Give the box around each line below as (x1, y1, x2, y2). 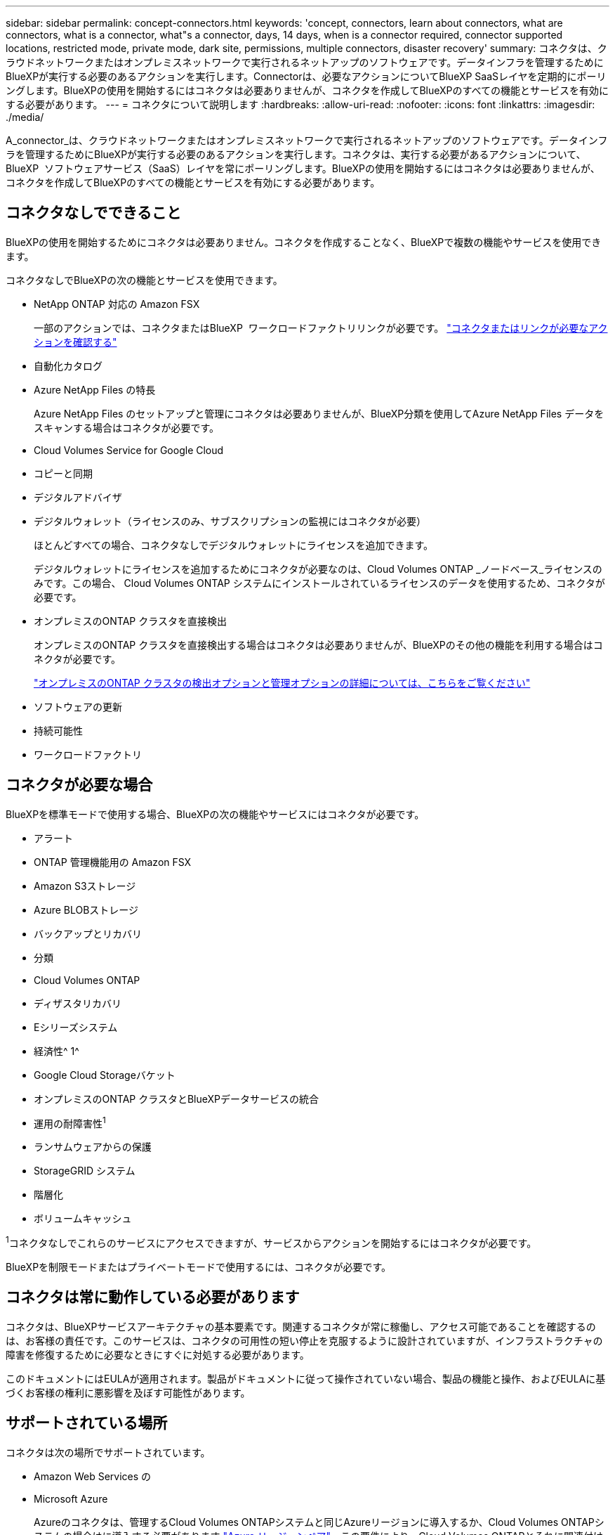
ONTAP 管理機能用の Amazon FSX (34, 855, 192, 868)
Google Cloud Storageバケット (34, 1068, 176, 1081)
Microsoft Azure (34, 1492, 108, 1505)
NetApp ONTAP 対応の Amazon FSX (34, 297, 200, 310)
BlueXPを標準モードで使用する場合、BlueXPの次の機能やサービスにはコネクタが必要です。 (6, 808, 425, 820)
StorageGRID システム (34, 1165, 135, 1177)
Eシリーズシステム (34, 1021, 118, 1033)
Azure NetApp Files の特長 (34, 383, 156, 396)
